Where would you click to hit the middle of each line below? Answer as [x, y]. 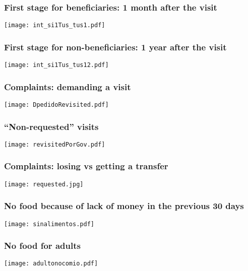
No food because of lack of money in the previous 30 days [124, 206]
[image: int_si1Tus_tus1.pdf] [55, 25]
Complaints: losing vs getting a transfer [86, 166]
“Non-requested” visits [51, 126]
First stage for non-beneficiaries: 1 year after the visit [115, 47]
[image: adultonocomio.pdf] [51, 264]
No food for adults [42, 246]
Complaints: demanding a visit [68, 86]
